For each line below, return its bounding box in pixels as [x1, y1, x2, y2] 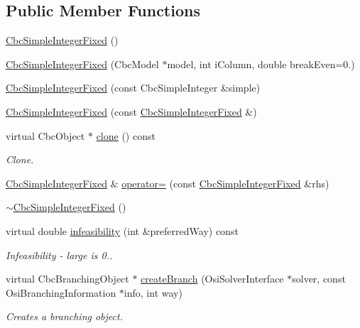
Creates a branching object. [6, 309, 123, 324]
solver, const [292, 271, 346, 286]
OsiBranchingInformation [6, 285, 116, 300]
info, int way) [124, 285, 182, 300]
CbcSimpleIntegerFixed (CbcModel [6, 56, 159, 71]
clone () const [96, 128, 156, 143]
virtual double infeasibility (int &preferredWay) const [6, 223, 239, 238]
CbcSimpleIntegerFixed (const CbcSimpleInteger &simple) [6, 80, 261, 95]
